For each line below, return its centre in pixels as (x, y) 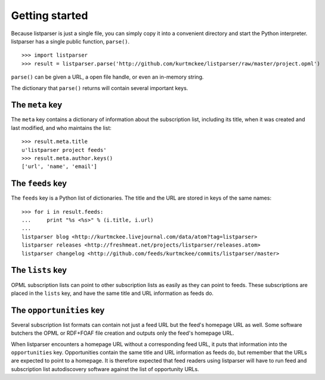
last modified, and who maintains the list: (61, 127)
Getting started (49, 15)
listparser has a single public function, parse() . (70, 41)
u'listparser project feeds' (64, 150)
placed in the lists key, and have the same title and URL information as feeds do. (112, 293)
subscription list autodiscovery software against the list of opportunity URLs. (105, 369)
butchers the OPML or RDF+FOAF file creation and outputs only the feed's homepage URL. (123, 333)
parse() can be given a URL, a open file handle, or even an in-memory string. (107, 77)
